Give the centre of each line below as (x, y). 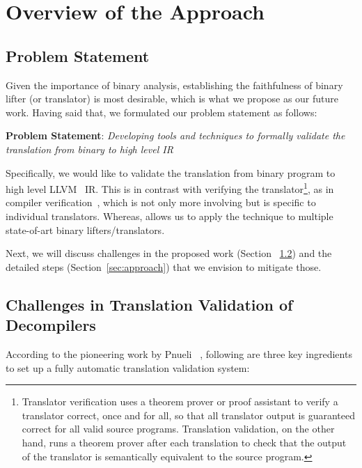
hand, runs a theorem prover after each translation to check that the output (184, 442)
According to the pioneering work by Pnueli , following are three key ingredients (179, 353)
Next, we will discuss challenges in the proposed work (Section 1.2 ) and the (169, 253)
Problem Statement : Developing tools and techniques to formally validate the (175, 135)
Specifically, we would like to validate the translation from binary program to (171, 172)
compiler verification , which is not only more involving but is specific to (161, 202)
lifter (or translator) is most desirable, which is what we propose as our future (172, 99)
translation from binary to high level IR (89, 149)
